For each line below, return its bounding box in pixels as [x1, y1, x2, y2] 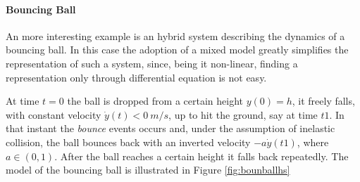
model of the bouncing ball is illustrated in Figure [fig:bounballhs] [6, 162, 290, 177]
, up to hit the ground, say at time [168, 107, 318, 122]
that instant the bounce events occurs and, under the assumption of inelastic [6, 121, 335, 136]
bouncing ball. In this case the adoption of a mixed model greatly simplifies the [6, 42, 349, 57]
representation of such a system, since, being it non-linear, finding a [6, 56, 298, 70]
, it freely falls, [292, 93, 355, 108]
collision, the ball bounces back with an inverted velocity [6, 134, 251, 149]
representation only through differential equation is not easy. [6, 70, 267, 84]
